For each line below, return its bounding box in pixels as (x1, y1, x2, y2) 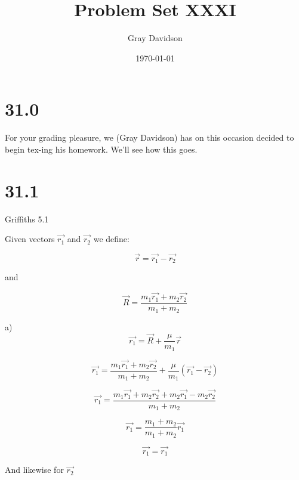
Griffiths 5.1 (5, 212, 49, 225)
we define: (93, 233, 130, 245)
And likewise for (5, 463, 64, 476)
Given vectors (5, 233, 55, 245)
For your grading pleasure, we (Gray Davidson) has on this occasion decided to (5, 131, 294, 144)
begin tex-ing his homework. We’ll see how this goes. (5, 143, 198, 155)
